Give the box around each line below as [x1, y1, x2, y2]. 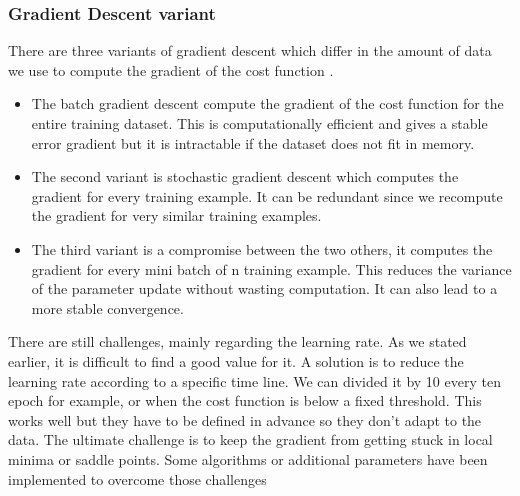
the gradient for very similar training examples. [31, 205, 322, 226]
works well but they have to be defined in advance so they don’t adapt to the [8, 409, 482, 430]
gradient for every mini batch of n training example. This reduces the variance [31, 258, 512, 279]
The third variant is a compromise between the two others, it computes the [31, 238, 493, 259]
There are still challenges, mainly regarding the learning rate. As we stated [8, 331, 467, 352]
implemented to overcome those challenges [8, 468, 267, 489]
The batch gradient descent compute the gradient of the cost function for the [31, 93, 504, 114]
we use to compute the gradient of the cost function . [8, 59, 334, 80]
